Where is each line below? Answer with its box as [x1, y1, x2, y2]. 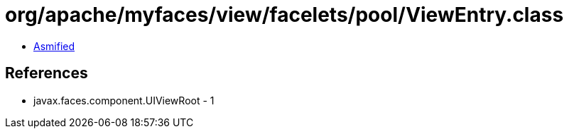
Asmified [33, 39, 75, 52]
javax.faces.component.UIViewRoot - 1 [33, 94, 215, 106]
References [5, 64, 88, 83]
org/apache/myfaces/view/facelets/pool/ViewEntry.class [5, 3, 564, 27]
